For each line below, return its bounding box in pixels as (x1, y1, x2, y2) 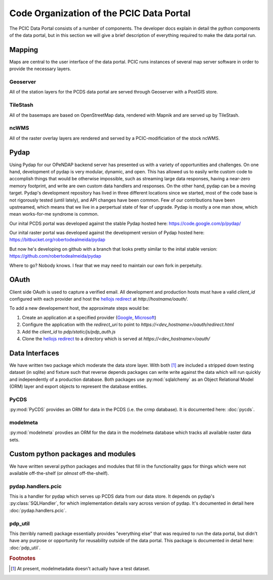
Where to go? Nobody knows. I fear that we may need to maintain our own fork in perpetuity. (9, 262, 203, 268)
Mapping (9, 45, 38, 54)
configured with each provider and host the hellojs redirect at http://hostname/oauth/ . (9, 296, 188, 302)
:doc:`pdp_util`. (9, 545, 40, 551)
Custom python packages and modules (9, 450, 136, 458)
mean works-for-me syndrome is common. (9, 211, 99, 217)
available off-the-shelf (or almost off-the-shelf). (9, 470, 109, 476)
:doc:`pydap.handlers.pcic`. (9, 507, 67, 513)
